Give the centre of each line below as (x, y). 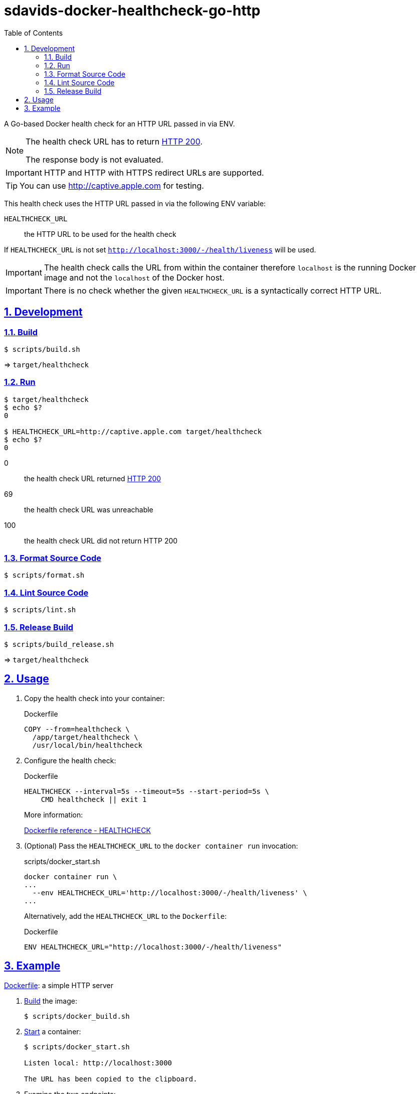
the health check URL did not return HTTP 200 (101, 540)
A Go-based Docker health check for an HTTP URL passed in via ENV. (120, 123)
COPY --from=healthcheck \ (77, 729)
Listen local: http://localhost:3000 (98, 1063)
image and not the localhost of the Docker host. (134, 277)
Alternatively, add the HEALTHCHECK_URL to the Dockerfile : (126, 916)
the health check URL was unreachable (89, 509)
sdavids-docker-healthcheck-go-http (132, 11)
